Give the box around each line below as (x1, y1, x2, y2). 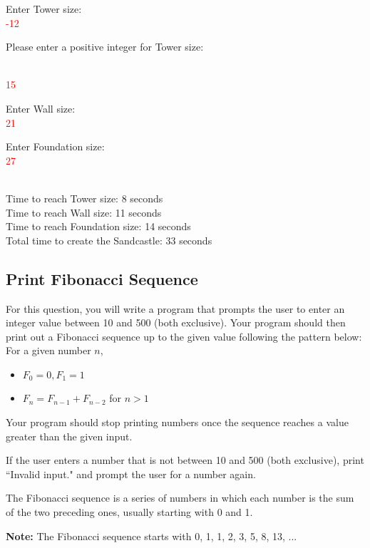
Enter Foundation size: (6, 139, 105, 154)
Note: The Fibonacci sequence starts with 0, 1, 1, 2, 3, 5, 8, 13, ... (6, 528, 297, 543)
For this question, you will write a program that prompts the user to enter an (6, 301, 345, 316)
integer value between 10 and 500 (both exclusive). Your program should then (6, 315, 346, 330)
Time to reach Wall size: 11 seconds (6, 205, 162, 219)
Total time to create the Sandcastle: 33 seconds (6, 232, 212, 247)
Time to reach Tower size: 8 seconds (6, 190, 163, 205)
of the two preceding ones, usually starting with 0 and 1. (6, 505, 253, 519)
